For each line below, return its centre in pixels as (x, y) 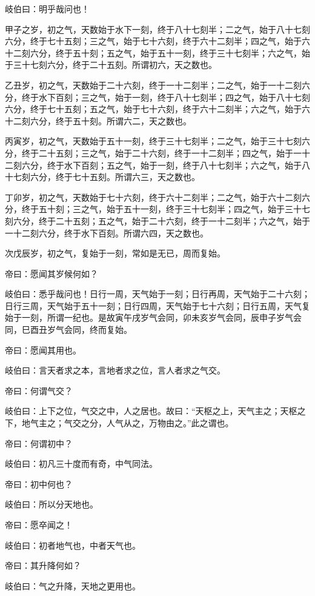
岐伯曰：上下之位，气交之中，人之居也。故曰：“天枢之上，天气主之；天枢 (151, 411)
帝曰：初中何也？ (39, 484)
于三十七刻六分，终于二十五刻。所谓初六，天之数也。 (111, 65)
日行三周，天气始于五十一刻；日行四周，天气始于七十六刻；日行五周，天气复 (157, 305)
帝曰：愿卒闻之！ (39, 524)
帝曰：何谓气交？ (39, 390)
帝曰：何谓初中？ (39, 443)
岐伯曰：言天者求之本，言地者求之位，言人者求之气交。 (115, 370)
